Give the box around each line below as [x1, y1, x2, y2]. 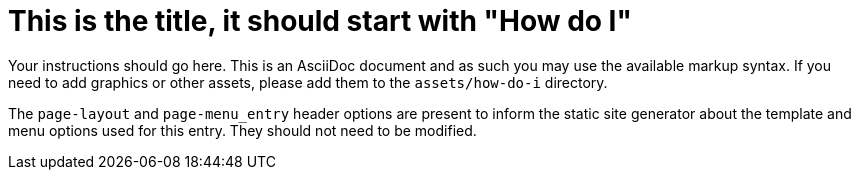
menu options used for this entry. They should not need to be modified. [8, 121, 477, 139]
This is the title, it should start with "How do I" [8, 4, 632, 38]
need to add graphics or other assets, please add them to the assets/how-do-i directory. [8, 73, 608, 91]
